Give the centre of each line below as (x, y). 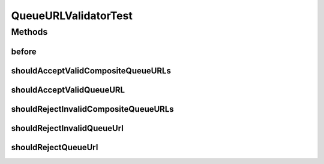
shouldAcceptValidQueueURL (68, 90)
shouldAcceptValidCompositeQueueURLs (91, 71)
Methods (29, 32)
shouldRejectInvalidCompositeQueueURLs (92, 109)
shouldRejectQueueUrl (55, 147)
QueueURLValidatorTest (72, 16)
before (24, 51)
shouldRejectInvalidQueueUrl (67, 128)
